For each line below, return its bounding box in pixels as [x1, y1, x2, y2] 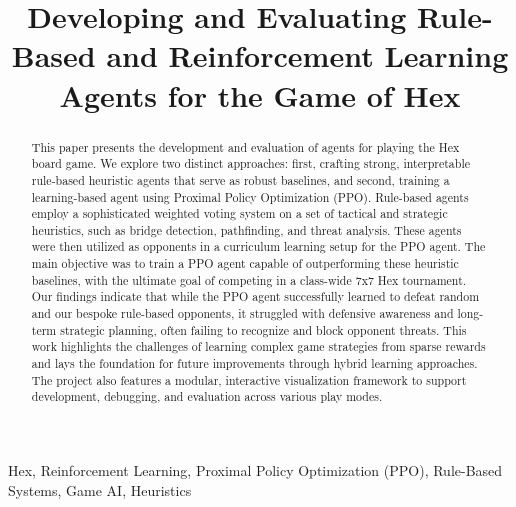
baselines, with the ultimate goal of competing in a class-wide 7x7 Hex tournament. [31, 271, 467, 288]
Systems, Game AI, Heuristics [8, 479, 192, 500]
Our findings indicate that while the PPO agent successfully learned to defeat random [31, 288, 480, 305]
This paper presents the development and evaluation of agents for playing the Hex [31, 138, 460, 155]
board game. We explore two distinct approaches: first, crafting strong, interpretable [31, 155, 470, 172]
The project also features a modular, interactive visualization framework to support [31, 371, 467, 388]
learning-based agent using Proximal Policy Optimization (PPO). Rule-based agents [31, 188, 469, 205]
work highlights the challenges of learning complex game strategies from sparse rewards [31, 338, 486, 355]
